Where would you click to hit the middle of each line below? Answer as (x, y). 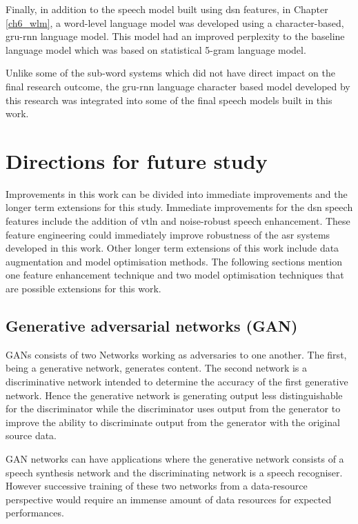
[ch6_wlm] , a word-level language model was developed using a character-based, (175, 22)
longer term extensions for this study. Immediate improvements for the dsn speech (179, 207)
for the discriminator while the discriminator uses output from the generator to (173, 409)
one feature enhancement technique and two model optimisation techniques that (175, 275)
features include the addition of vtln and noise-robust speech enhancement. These (178, 221)
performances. (35, 513)
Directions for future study (137, 160)
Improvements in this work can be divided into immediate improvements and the (177, 193)
